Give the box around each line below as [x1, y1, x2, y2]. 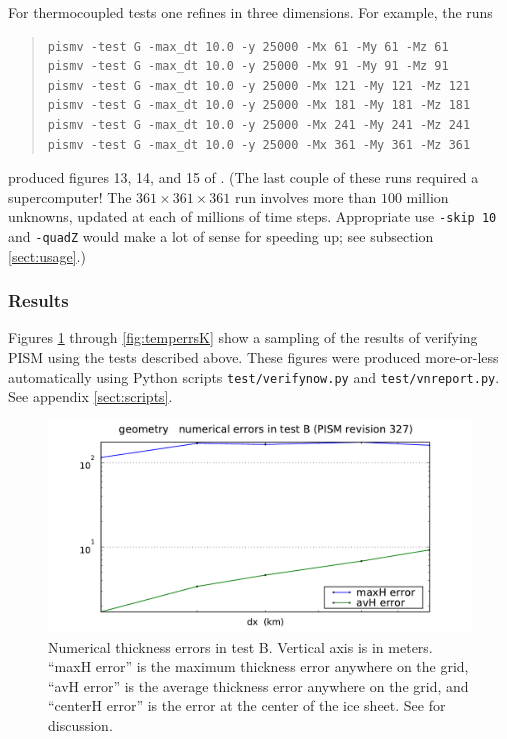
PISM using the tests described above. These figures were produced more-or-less [8, 347, 499, 368]
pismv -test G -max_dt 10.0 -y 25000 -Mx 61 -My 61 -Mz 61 [47, 39, 449, 54]
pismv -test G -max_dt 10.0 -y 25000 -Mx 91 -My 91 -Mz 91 [47, 59, 449, 74]
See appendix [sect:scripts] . [8, 386, 173, 407]
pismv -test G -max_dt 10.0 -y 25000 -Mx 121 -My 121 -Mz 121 [47, 78, 471, 93]
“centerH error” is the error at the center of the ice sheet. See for [48, 695, 446, 716]
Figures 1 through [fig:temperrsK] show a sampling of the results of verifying [8, 327, 478, 348]
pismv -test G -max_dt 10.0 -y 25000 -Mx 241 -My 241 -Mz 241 [47, 117, 471, 132]
